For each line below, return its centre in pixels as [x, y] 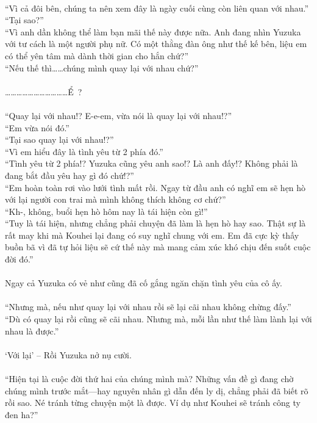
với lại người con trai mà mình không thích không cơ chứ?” [116, 199]
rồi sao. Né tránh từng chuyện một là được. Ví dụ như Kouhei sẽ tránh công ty [153, 403]
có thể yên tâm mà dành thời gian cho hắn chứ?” [97, 55]
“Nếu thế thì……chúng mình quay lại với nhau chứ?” [102, 67]
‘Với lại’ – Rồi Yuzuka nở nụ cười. [68, 354]
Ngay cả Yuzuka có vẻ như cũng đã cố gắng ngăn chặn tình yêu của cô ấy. [144, 283]
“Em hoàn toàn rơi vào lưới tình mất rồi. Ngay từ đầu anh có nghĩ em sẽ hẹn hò [155, 187]
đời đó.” [19, 259]
